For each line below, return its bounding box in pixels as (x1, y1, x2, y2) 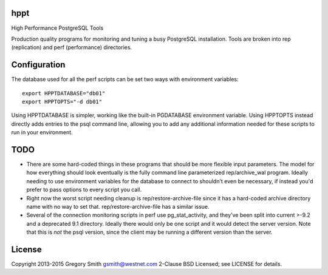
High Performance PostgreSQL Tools (11, 24, 104, 32)
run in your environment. (11, 129, 73, 136)
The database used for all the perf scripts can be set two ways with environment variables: (11, 76, 239, 83)
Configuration (11, 59, 66, 70)
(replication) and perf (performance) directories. (11, 44, 132, 51)
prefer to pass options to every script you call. (26, 186, 142, 194)
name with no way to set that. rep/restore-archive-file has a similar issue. (26, 203, 210, 211)
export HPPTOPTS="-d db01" (22, 98, 103, 105)
